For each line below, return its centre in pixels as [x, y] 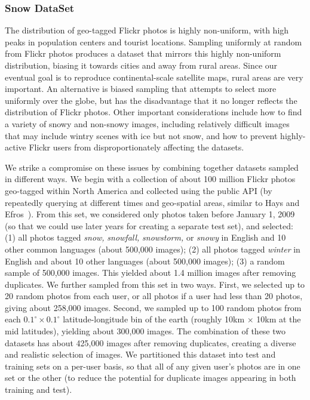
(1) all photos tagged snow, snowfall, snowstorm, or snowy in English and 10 [145, 237]
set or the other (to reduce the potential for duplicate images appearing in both [151, 378]
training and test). [39, 390]
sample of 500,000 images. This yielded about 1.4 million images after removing [151, 273]
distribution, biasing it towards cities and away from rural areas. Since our [141, 65]
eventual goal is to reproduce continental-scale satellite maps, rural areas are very [154, 77]
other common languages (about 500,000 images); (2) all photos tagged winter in [153, 249]
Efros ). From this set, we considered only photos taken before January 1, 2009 [150, 214]
